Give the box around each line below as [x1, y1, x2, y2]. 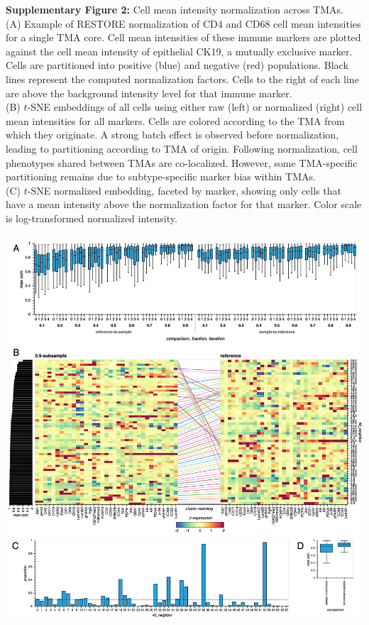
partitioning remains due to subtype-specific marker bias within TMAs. [6, 169, 316, 184]
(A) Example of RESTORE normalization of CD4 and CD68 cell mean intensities [6, 16, 361, 31]
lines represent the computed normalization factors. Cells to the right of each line [6, 71, 359, 86]
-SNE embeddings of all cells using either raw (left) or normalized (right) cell [27, 99, 363, 114]
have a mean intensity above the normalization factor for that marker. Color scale [6, 197, 362, 212]
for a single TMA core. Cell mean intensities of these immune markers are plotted [6, 30, 361, 45]
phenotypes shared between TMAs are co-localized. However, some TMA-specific [6, 155, 358, 170]
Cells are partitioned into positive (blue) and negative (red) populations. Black [6, 58, 348, 72]
